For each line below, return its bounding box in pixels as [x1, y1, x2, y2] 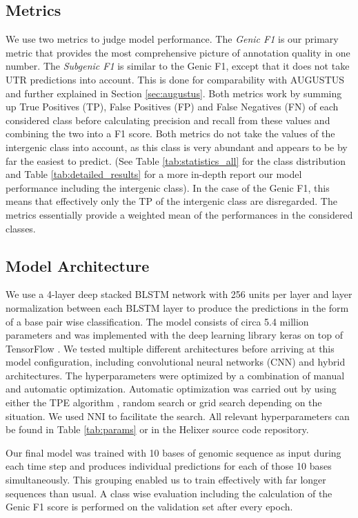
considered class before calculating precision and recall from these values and [6, 112, 330, 127]
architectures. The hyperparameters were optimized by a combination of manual [6, 368, 345, 382]
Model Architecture [6, 255, 150, 276]
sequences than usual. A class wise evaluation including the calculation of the [6, 486, 332, 500]
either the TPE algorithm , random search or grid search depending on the [6, 395, 322, 410]
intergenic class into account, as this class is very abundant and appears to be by [6, 139, 348, 154]
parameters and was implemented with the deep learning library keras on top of [6, 328, 343, 342]
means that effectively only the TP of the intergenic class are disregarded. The [6, 194, 337, 208]
